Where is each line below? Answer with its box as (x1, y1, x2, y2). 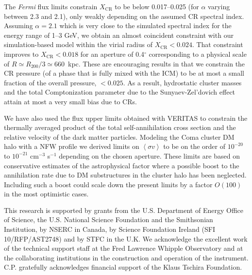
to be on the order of (163, 141, 225, 151)
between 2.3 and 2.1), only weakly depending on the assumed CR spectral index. (4, 11, 244, 21)
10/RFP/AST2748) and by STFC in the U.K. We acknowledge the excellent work (4, 233, 248, 243)
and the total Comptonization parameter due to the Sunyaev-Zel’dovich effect (4, 87, 235, 97)
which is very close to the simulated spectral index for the (59, 20, 232, 31)
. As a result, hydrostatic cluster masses (123, 77, 242, 87)
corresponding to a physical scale (149, 49, 247, 59)
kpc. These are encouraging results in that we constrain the (68, 58, 245, 68)
